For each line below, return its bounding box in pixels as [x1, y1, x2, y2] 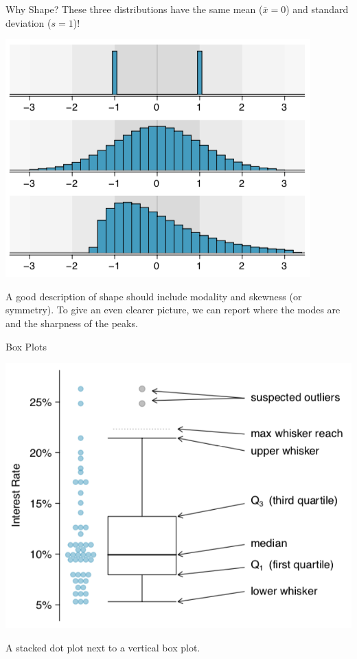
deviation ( [5, 15, 51, 30]
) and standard [286, 2, 349, 16]
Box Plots [5, 339, 47, 353]
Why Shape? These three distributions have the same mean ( [5, 2, 263, 16]
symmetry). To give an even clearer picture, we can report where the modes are [5, 302, 341, 317]
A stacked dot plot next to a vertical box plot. [5, 640, 200, 654]
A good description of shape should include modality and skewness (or [5, 289, 302, 303]
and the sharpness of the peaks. [5, 315, 138, 330]
